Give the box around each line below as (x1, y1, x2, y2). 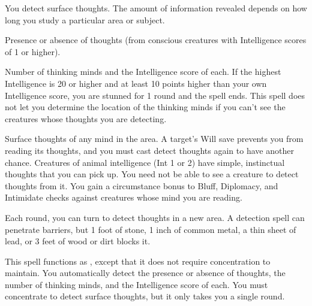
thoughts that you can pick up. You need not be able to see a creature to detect (5, 168, 299, 180)
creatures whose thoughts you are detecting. (5, 112, 167, 125)
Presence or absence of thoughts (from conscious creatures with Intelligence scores (5, 34, 307, 46)
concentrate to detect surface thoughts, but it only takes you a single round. (5, 290, 285, 302)
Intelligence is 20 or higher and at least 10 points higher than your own (5, 77, 267, 89)
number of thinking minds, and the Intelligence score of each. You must (5, 278, 268, 290)
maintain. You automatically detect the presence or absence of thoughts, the (5, 266, 286, 279)
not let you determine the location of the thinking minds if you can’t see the (5, 101, 286, 113)
